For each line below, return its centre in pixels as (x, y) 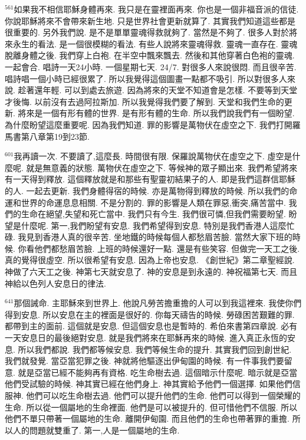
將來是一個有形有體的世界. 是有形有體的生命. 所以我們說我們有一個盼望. (156, 113)
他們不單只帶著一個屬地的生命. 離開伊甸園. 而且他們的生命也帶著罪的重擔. (147, 418)
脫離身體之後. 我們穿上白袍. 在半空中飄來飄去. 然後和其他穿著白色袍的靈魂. (150, 55)
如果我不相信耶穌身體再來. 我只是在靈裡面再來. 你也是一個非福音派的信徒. (156, 9)
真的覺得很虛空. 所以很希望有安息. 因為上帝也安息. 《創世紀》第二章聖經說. (150, 260)
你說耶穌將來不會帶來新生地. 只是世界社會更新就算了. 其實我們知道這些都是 (150, 20)
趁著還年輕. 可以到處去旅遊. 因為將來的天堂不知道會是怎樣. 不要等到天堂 (158, 90)
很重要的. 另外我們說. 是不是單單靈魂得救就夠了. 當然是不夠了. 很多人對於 (147, 32)
